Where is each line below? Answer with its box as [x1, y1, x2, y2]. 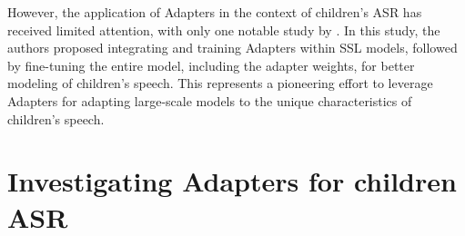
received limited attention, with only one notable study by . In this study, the [7, 20, 440, 39]
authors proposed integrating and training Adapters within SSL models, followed [7, 38, 458, 57]
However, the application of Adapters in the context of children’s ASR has [7, 3, 422, 21]
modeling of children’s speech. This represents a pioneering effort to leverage [7, 74, 433, 93]
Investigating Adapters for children [7, 162, 457, 200]
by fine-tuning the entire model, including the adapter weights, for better [7, 55, 415, 74]
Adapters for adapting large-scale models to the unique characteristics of [7, 91, 412, 110]
